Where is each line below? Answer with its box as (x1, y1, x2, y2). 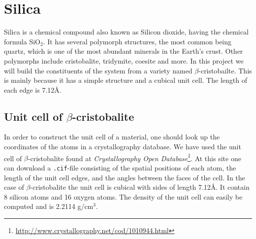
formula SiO (4, 36, 40, 46)
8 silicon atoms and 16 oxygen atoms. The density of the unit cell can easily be (4, 191, 243, 202)
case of (4, 182, 24, 192)
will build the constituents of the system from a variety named (4, 65, 192, 75)
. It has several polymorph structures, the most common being (43, 36, 232, 46)
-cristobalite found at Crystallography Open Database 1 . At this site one (28, 151, 241, 163)
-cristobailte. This (198, 65, 252, 75)
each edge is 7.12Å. (4, 84, 62, 95)
